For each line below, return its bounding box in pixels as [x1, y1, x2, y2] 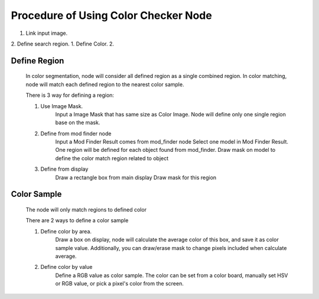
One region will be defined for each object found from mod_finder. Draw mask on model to [55, 147, 276, 154]
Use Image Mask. [40, 102, 83, 109]
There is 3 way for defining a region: [25, 92, 115, 99]
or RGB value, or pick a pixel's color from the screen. [55, 280, 184, 287]
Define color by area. [40, 227, 92, 235]
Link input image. [25, 30, 68, 37]
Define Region [11, 56, 64, 66]
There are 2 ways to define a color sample [25, 217, 129, 224]
